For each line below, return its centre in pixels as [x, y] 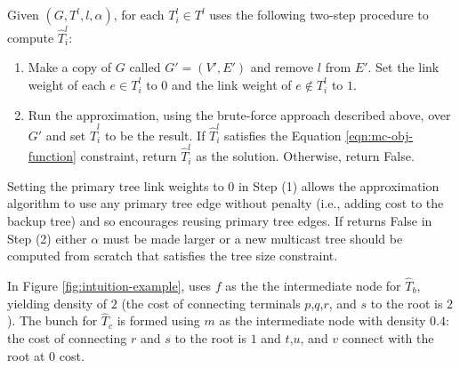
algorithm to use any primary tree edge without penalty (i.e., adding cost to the [226, 203]
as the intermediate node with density [323, 320]
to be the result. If [155, 135]
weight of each [67, 84]
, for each [139, 14]
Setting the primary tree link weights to [116, 185]
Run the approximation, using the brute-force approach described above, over [239, 114]
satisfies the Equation [283, 135]
